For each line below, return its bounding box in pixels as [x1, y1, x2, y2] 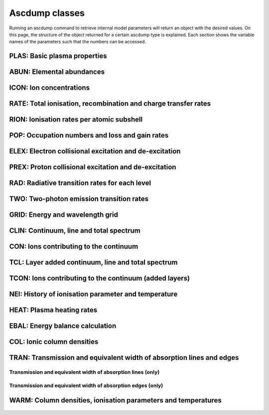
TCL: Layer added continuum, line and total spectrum [9, 258, 178, 267]
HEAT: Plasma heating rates [9, 306, 97, 314]
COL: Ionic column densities [9, 338, 99, 346]
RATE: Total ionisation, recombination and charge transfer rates [9, 100, 211, 108]
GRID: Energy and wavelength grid [9, 211, 118, 219]
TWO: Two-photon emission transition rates [9, 195, 149, 203]
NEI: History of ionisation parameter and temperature [9, 290, 178, 298]
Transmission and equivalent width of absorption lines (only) [9, 369, 160, 376]
